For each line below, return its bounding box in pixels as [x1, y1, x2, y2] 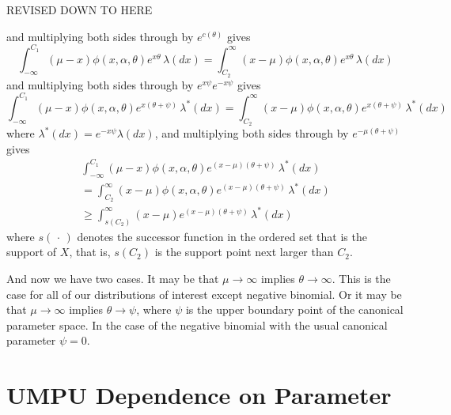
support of [6, 243, 57, 260]
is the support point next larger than [154, 243, 334, 260]
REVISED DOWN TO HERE [6, 2, 153, 17]
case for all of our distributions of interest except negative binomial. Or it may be [6, 285, 402, 302]
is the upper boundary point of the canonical [185, 301, 404, 318]
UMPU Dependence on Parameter [6, 379, 392, 411]
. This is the [332, 270, 391, 287]
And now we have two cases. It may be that [6, 270, 219, 287]
